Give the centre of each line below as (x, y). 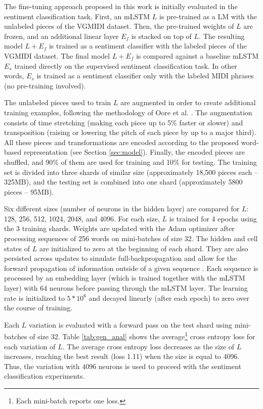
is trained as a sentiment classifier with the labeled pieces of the (148, 46)
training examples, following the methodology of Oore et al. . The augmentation (128, 112)
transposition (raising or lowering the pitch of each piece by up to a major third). (130, 132)
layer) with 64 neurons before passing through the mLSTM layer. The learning (126, 288)
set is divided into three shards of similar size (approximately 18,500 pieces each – (131, 172)
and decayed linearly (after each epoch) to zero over (169, 298)
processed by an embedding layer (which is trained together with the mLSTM (125, 278)
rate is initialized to (34, 298)
